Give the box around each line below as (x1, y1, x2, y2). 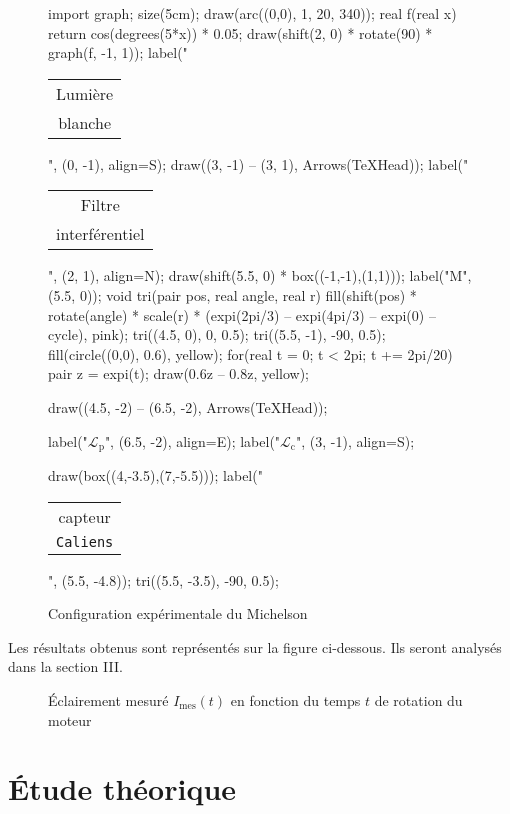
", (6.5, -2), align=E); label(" (104, 430, 281, 451)
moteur (48, 709, 92, 730)
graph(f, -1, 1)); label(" (48, 42, 188, 63)
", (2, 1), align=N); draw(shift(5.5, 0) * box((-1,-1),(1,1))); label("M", (48, 265, 472, 286)
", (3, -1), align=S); (296, 430, 415, 451)
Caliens (56, 533, 114, 550)
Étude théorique (8, 768, 237, 809)
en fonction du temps (230, 689, 361, 710)
